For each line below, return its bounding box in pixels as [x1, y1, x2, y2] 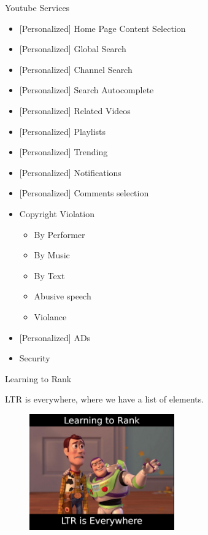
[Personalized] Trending [19, 145, 108, 158]
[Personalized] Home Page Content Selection [19, 21, 186, 34]
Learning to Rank [5, 372, 72, 385]
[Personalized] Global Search [19, 42, 126, 55]
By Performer [34, 228, 85, 241]
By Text [34, 269, 65, 282]
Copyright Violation [19, 207, 94, 220]
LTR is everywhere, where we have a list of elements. [5, 393, 204, 406]
